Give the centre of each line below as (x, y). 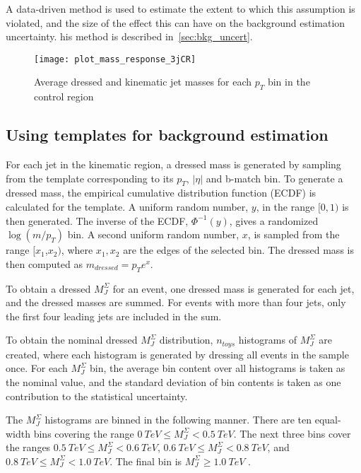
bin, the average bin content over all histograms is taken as (218, 368)
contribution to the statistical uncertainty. (97, 396)
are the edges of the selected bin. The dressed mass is (238, 250)
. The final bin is (146, 461)
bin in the (289, 82)
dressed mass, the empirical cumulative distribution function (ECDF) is (161, 193)
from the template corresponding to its (90, 178)
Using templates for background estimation (167, 135)
